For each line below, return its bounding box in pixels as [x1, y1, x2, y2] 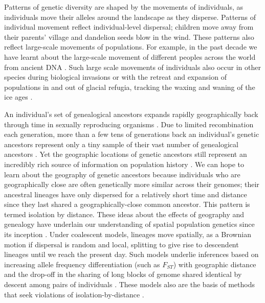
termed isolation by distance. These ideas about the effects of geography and [4, 208, 245, 219]
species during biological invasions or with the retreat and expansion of [4, 72, 227, 82]
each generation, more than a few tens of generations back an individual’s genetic [4, 129, 259, 139]
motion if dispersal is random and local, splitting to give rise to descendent [4, 239, 239, 249]
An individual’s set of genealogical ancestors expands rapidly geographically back [4, 108, 258, 119]
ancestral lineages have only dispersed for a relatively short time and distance [4, 189, 247, 199]
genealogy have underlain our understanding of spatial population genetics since [4, 219, 255, 229]
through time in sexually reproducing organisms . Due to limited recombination [4, 119, 254, 129]
